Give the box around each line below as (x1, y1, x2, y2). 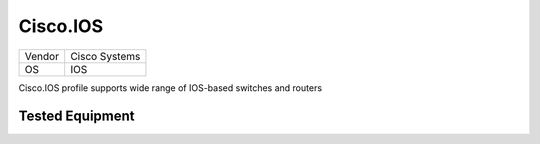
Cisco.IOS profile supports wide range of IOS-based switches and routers (18, 81, 323, 94)
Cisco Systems (70, 49, 141, 63)
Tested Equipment (18, 108, 135, 125)
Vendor (24, 49, 60, 63)
